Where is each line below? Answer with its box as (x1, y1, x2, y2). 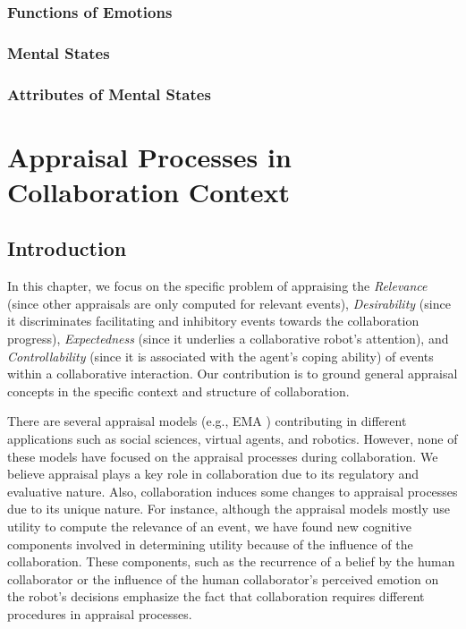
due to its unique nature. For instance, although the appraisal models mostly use (7, 499, 451, 518)
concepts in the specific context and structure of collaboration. (7, 381, 350, 400)
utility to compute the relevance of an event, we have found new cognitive (7, 517, 411, 536)
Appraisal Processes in (7, 138, 292, 174)
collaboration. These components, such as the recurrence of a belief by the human (7, 552, 455, 571)
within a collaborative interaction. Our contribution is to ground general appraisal (7, 364, 458, 383)
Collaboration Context (7, 173, 291, 209)
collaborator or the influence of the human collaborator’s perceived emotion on (7, 569, 439, 588)
